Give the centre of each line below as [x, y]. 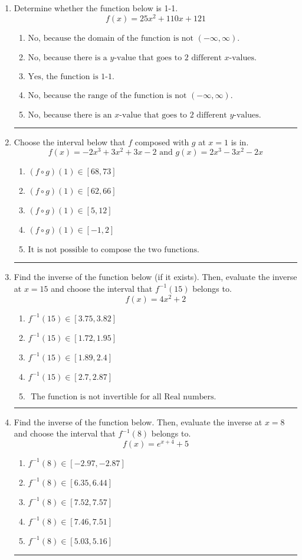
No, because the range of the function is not [107, 95]
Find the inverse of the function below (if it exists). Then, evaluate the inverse [155, 277]
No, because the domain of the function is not [111, 38]
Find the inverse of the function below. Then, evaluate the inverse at [138, 421]
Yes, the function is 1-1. [71, 76]
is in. [240, 141]
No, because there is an [70, 115]
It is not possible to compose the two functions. [114, 250]
